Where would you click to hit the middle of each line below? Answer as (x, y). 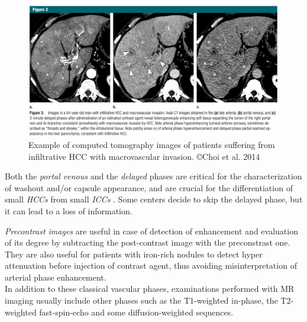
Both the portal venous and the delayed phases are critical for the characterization (153, 176)
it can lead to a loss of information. (69, 210)
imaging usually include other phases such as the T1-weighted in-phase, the (141, 300)
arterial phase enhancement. (56, 277)
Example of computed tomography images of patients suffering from (152, 144)
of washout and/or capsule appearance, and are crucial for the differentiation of (149, 187)
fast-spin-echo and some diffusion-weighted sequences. (136, 312)
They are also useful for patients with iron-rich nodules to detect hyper (134, 254)
